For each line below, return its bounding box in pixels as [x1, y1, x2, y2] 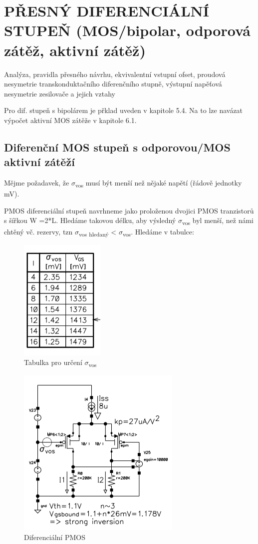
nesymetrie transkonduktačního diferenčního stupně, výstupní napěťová [4, 78, 222, 89]
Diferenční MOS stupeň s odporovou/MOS [4, 139, 231, 154]
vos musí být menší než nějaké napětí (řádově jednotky [75, 177, 242, 189]
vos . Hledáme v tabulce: [122, 226, 194, 238]
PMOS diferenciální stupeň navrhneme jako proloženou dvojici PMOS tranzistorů [4, 205, 254, 215]
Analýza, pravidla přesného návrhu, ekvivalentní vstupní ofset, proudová [4, 68, 226, 79]
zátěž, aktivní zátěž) [4, 39, 146, 60]
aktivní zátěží [4, 154, 75, 169]
